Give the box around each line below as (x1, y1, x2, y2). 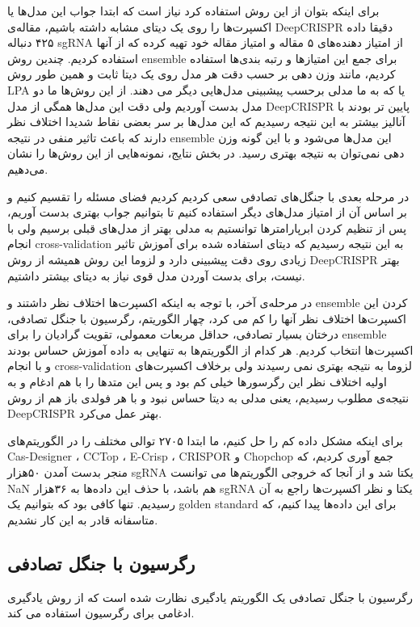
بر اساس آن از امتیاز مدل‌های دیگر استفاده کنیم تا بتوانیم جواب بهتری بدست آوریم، (7, 204, 407, 221)
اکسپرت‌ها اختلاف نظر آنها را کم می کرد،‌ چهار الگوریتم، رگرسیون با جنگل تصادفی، (7, 309, 406, 326)
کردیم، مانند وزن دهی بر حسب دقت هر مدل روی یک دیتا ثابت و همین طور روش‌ (7, 65, 396, 82)
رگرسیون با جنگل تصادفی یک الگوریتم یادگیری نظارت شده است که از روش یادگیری (7, 588, 413, 605)
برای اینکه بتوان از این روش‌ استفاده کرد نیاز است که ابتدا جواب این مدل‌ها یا (7, 2, 380, 19)
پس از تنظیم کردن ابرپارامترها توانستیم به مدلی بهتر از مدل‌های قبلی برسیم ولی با (7, 219, 407, 236)
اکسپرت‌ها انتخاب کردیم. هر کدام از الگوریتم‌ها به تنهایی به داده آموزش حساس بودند (7, 341, 414, 358)
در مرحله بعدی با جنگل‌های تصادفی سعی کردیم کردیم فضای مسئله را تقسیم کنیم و (7, 187, 409, 204)
